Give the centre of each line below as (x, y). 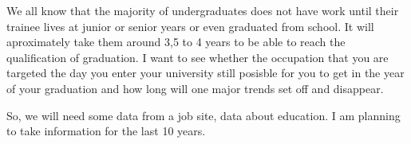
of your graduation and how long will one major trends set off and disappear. (195, 88)
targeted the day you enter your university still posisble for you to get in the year (205, 73)
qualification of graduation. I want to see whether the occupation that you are (198, 57)
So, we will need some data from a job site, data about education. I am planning (204, 115)
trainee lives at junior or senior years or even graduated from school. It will (190, 26)
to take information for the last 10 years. (106, 131)
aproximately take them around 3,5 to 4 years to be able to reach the (176, 42)
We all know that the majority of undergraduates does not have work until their (203, 10)
